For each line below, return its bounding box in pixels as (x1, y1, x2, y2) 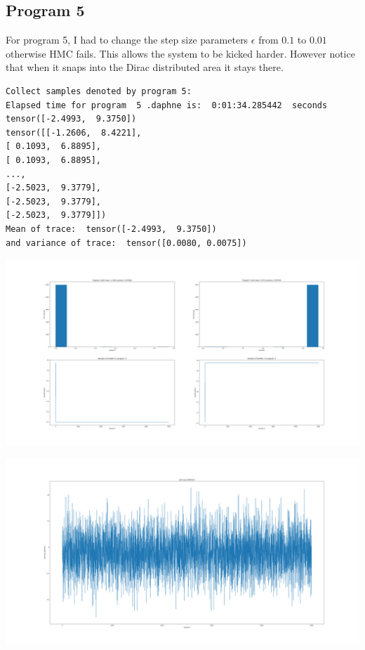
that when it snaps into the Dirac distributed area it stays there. (6, 60, 284, 74)
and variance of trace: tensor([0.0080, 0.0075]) (6, 238, 247, 248)
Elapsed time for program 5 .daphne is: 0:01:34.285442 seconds (6, 100, 328, 110)
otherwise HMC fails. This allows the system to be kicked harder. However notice (6, 46, 355, 60)
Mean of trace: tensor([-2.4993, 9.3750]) (6, 223, 217, 234)
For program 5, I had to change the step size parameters (6, 32, 248, 47)
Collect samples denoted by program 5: (6, 86, 192, 96)
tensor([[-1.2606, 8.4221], (6, 127, 142, 138)
